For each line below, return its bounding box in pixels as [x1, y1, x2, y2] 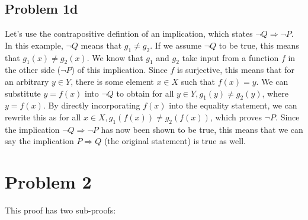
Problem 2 [5, 170, 92, 194]
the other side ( [5, 63, 61, 76]
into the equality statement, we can [169, 99, 297, 111]
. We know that [86, 51, 143, 63]
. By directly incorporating [43, 99, 140, 111]
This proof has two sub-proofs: [5, 204, 116, 216]
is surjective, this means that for [177, 63, 294, 76]
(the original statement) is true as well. [104, 135, 246, 147]
